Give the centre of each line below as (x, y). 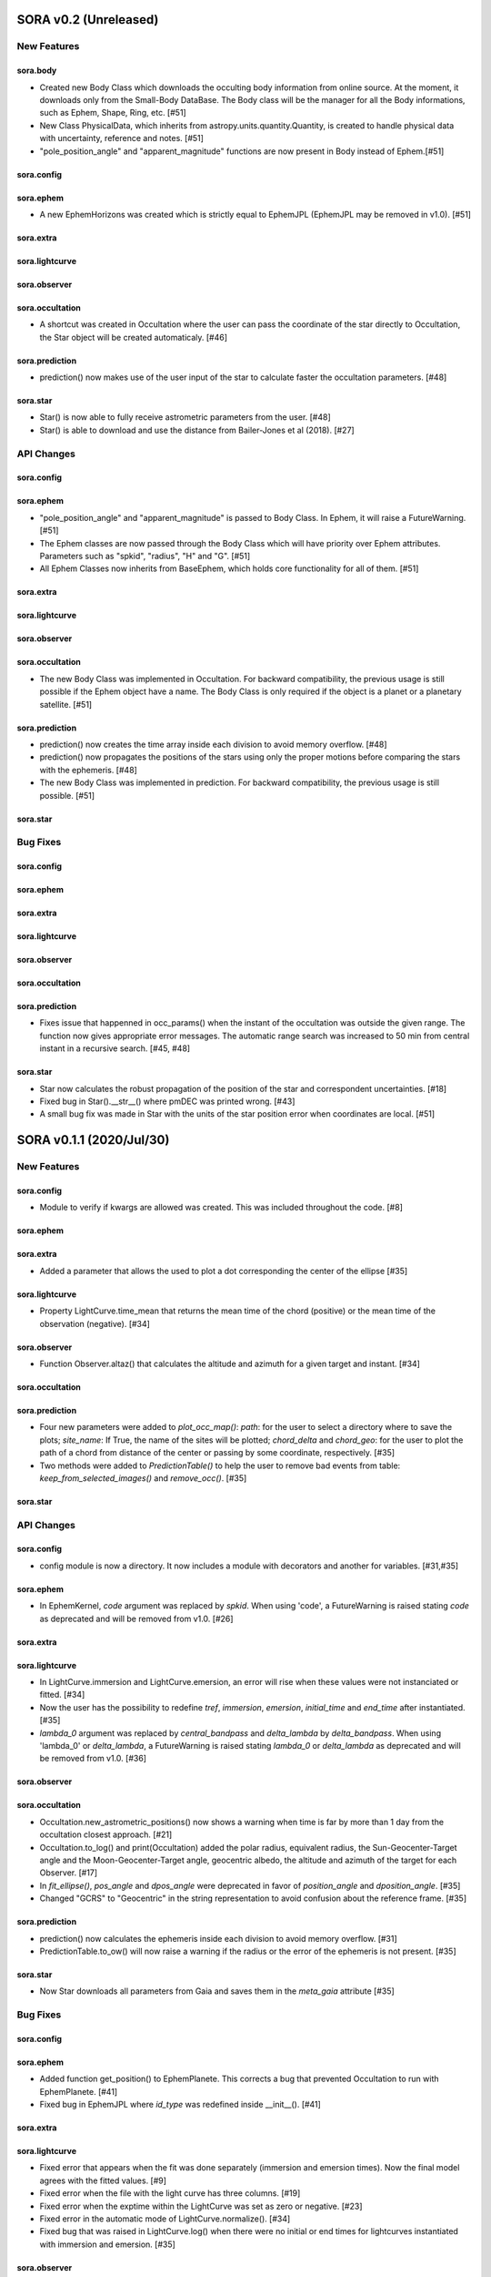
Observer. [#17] (69, 1873)
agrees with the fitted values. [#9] (103, 2180)
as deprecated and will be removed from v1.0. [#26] (136, 1618)
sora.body (37, 71)
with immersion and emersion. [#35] (108, 2244)
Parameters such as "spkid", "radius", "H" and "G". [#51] (145, 556)
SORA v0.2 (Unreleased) (88, 20)
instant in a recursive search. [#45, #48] (115, 1048)
